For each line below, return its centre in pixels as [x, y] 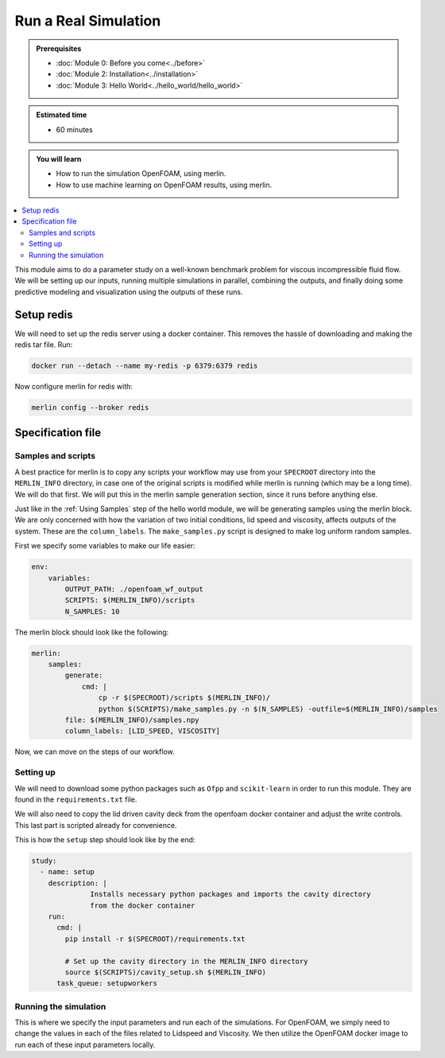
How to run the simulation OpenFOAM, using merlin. [141, 174]
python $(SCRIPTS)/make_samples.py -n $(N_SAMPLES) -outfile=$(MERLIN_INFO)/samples [268, 709]
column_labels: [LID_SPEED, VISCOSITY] [142, 731]
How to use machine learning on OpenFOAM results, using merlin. [164, 185]
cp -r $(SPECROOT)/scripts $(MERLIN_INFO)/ [184, 698]
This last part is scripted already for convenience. [96, 825]
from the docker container [143, 905]
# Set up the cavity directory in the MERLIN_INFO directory [186, 961]
